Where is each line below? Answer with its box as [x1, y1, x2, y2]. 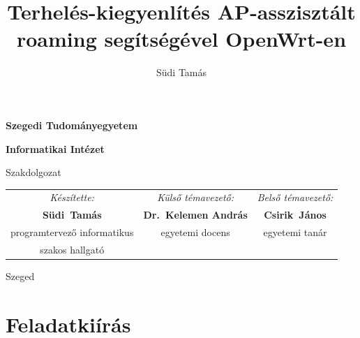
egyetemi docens [160, 225, 230, 240]
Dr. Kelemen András [143, 207, 248, 222]
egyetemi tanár [263, 225, 327, 240]
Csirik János [264, 207, 327, 222]
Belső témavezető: [257, 190, 333, 205]
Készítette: [50, 190, 94, 205]
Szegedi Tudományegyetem [6, 117, 138, 132]
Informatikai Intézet [6, 141, 105, 156]
